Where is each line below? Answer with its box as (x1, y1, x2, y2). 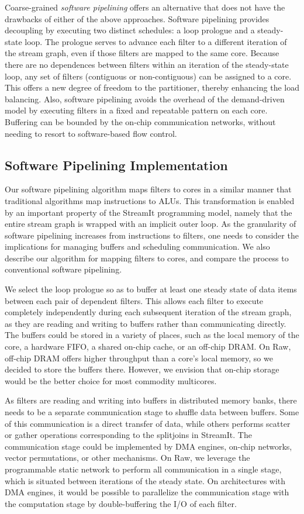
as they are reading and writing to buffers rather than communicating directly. (5, 317, 286, 329)
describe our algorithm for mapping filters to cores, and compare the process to (5, 251, 289, 264)
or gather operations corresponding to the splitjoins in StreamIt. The (5, 429, 252, 441)
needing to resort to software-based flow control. (5, 127, 177, 139)
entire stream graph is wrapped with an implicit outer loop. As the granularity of (5, 218, 296, 230)
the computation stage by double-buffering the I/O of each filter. (5, 497, 237, 509)
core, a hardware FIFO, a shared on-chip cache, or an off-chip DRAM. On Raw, (5, 340, 291, 353)
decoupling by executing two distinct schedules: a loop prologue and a (5, 24, 255, 36)
